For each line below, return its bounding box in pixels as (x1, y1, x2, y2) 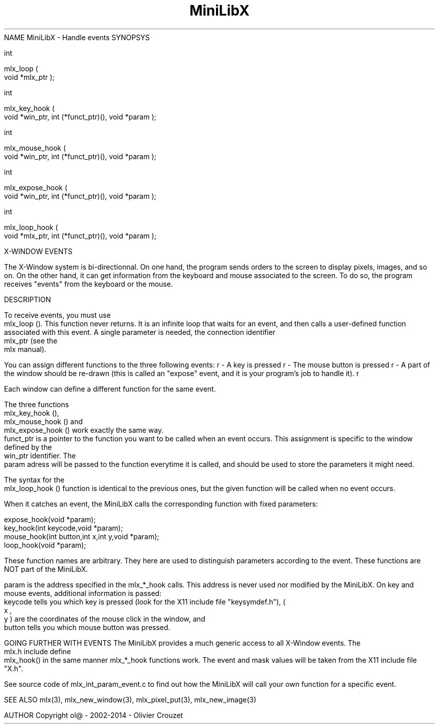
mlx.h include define (4, 647, 71, 656)
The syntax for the (4, 475, 65, 484)
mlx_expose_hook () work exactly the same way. (4, 425, 164, 434)
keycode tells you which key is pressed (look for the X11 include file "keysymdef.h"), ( (4, 597, 286, 606)
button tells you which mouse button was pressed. (4, 623, 170, 632)
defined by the (4, 442, 52, 451)
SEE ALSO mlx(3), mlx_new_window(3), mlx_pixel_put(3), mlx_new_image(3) (4, 695, 257, 704)
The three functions (4, 400, 69, 409)
